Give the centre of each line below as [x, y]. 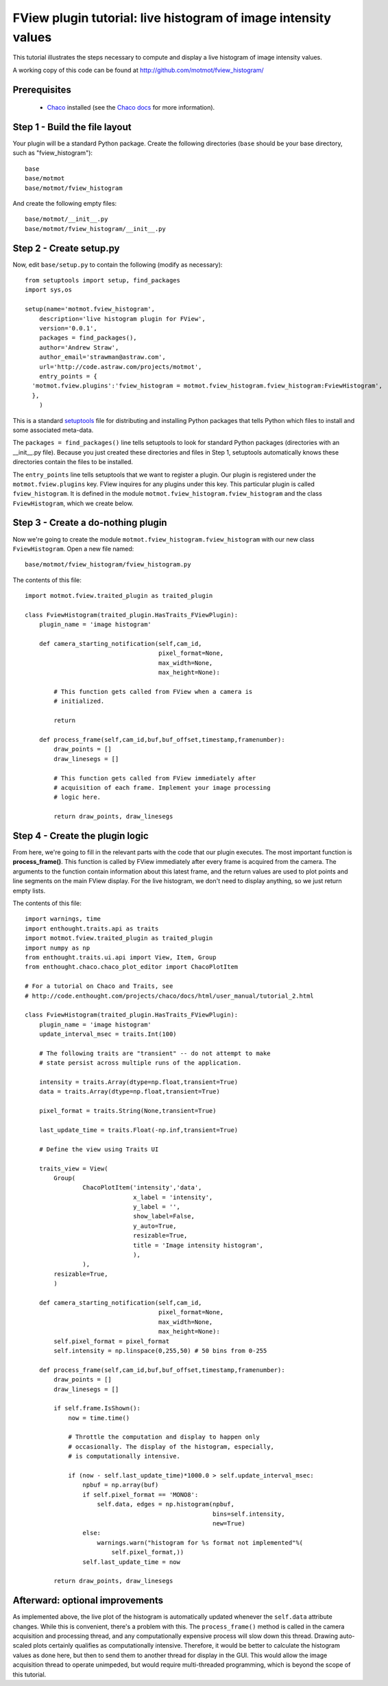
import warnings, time [63, 919]
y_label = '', [157, 1207]
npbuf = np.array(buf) [121, 1485]
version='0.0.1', [68, 328]
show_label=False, [164, 1216]
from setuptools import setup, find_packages [103, 280]
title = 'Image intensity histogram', [198, 1245]
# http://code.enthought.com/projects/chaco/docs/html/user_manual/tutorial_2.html [170, 996]
